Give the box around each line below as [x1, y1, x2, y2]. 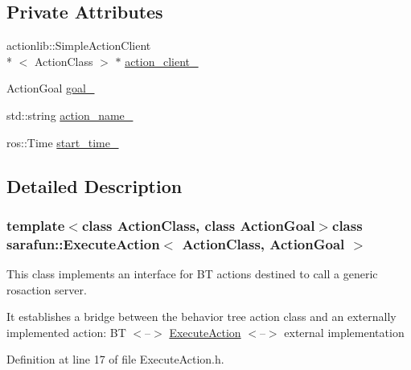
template [6, 215, 65, 235]
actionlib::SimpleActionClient [6, 37, 151, 54]
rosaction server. [6, 281, 87, 298]
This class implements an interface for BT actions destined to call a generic [6, 265, 378, 282]
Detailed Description [6, 173, 183, 198]
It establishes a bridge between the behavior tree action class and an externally [6, 308, 397, 325]
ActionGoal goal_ [6, 80, 95, 97]
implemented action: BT [6, 323, 126, 340]
